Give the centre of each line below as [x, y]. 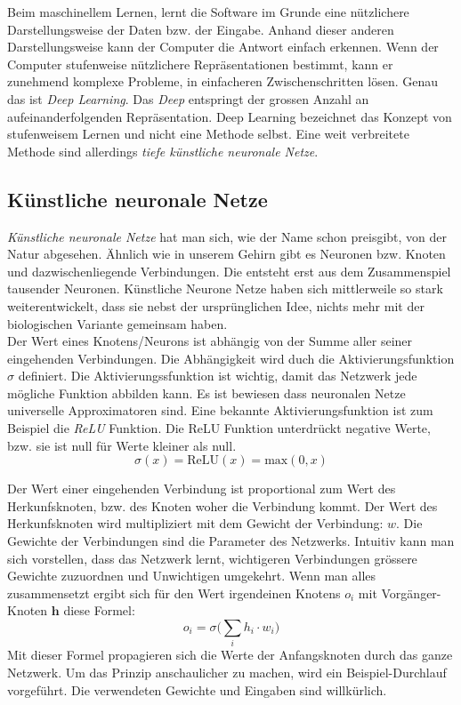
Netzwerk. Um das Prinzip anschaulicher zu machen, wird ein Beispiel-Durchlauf [227, 672]
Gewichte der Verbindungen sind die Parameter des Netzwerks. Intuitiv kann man [231, 541]
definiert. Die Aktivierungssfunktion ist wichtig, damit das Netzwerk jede [218, 376]
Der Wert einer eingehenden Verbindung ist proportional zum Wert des [202, 489]
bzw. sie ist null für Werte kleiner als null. [122, 445]
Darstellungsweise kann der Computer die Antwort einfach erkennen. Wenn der [223, 47]
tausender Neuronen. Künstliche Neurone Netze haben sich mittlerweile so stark [225, 288]
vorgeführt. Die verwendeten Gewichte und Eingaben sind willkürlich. [197, 689]
